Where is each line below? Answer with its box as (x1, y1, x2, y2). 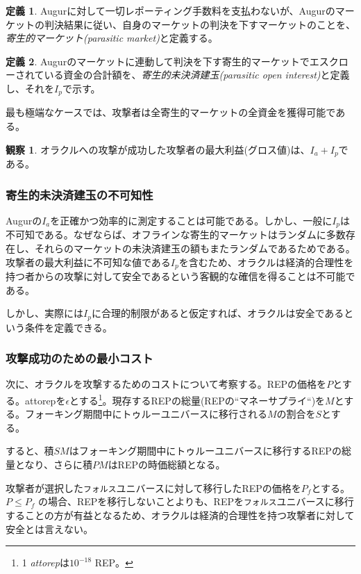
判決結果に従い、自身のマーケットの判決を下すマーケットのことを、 (44, 17, 355, 31)
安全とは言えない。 (6, 521, 93, 536)
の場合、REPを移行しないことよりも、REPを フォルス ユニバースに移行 (37, 494, 354, 509)
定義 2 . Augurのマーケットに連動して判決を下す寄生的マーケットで (6, 54, 310, 68)
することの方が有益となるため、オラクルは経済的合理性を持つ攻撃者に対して (6, 507, 355, 522)
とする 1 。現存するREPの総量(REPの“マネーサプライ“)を (69, 391, 326, 407)
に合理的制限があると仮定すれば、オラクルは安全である (91, 306, 344, 320)
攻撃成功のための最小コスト (6, 350, 153, 367)
